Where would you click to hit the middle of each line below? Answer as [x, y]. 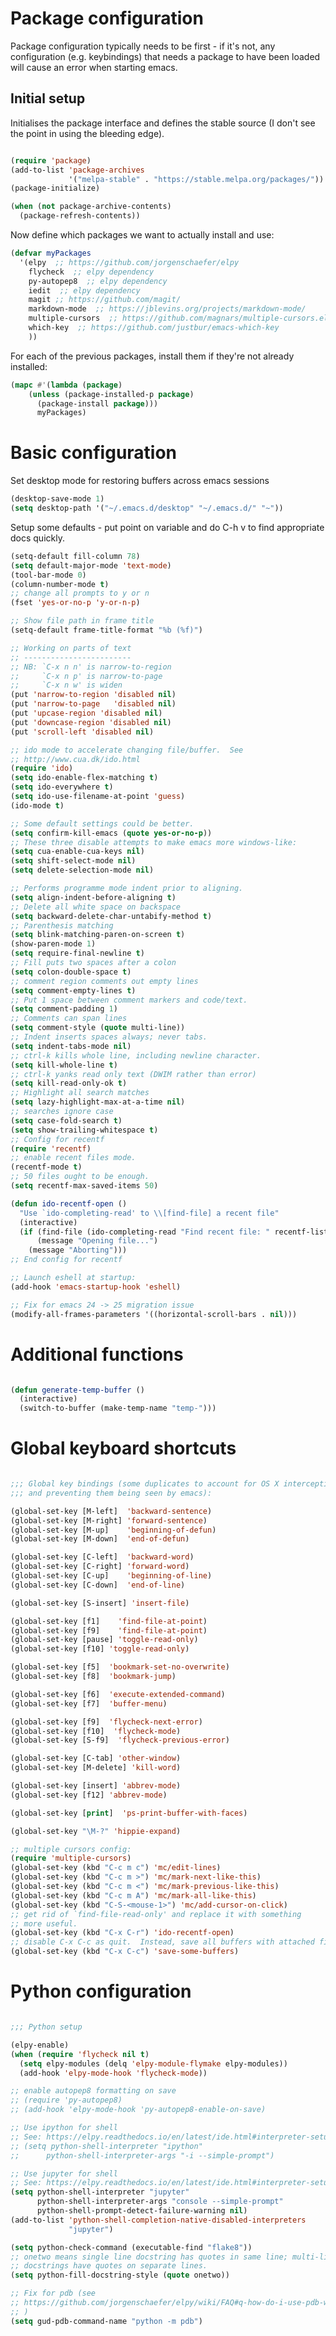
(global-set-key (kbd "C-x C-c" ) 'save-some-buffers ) [125, 1952]
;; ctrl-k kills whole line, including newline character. [136, 1055]
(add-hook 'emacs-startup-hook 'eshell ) [96, 1287]
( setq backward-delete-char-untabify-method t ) [111, 916]
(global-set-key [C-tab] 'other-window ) [96, 1758]
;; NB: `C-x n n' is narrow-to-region [91, 667]
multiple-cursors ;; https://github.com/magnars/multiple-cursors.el [178, 318]
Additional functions [97, 1354]
